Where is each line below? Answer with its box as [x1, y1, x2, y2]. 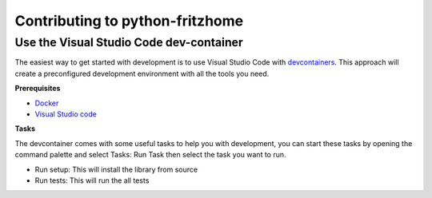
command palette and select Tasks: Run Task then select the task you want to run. [14, 150, 287, 160]
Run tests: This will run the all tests [34, 176, 150, 185]
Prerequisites [14, 84, 61, 93]
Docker [34, 98, 59, 108]
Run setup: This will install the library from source [34, 164, 198, 174]
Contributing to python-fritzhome [14, 12, 244, 30]
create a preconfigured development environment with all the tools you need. [14, 69, 270, 78]
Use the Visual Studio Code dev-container [14, 35, 243, 49]
